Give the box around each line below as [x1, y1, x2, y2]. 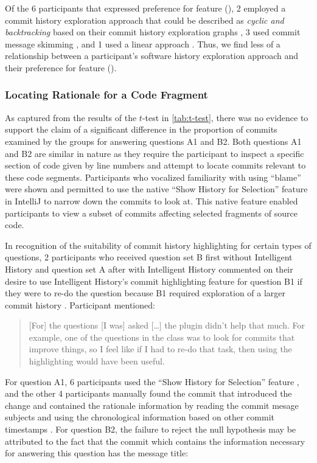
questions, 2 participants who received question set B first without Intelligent [5, 251, 293, 263]
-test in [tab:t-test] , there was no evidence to [142, 111, 308, 124]
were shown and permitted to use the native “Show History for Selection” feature [5, 183, 308, 195]
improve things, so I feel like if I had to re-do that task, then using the [29, 343, 292, 355]
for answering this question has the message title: [5, 447, 189, 459]
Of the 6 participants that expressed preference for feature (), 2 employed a [5, 2, 286, 14]
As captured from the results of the [5, 111, 137, 124]
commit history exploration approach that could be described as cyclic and [5, 13, 284, 26]
